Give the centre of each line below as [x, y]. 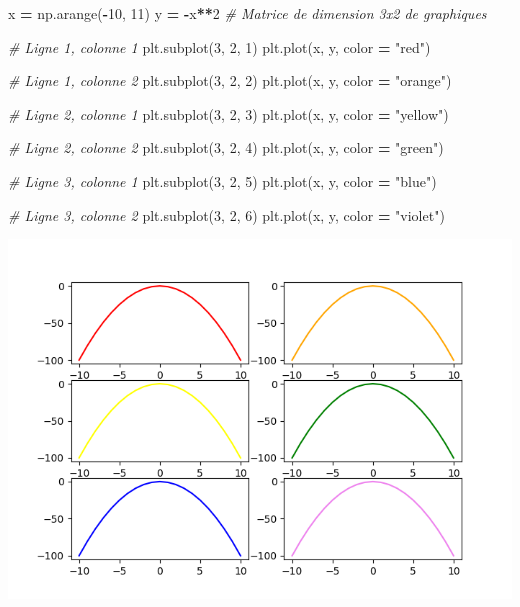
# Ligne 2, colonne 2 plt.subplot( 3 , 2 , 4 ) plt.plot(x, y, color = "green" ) [226, 147]
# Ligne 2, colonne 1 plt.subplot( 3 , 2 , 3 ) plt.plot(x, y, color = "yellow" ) [228, 113]
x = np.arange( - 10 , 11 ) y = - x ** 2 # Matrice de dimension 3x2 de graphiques [247, 13]
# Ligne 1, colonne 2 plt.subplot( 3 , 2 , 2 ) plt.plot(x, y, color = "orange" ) [230, 80]
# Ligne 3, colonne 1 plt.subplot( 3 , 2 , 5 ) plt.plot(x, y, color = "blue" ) [222, 180]
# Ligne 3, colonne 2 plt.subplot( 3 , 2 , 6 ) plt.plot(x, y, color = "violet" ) [226, 214]
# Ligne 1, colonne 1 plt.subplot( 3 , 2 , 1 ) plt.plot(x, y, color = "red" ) [219, 46]
